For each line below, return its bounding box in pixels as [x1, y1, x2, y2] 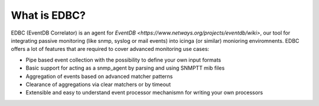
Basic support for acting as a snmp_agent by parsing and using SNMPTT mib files [25, 64, 225, 71]
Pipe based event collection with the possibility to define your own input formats [25, 56, 222, 63]
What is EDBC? [11, 9, 86, 22]
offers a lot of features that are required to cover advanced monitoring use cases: [11, 46, 210, 53]
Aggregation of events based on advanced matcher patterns [25, 73, 173, 80]
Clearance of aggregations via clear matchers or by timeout [25, 81, 171, 88]
